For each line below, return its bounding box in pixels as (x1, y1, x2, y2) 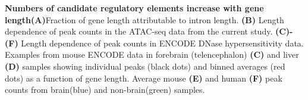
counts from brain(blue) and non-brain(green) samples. (5, 83, 205, 96)
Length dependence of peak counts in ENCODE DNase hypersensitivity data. (21, 36, 304, 49)
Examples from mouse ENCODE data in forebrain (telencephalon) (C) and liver (5, 48, 299, 61)
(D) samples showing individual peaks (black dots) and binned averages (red (5, 60, 285, 72)
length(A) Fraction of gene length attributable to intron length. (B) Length (5, 13, 284, 26)
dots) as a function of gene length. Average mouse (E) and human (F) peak (5, 71, 282, 84)
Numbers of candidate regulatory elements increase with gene (5, 2, 264, 14)
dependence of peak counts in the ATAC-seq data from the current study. (5, 25, 273, 37)
